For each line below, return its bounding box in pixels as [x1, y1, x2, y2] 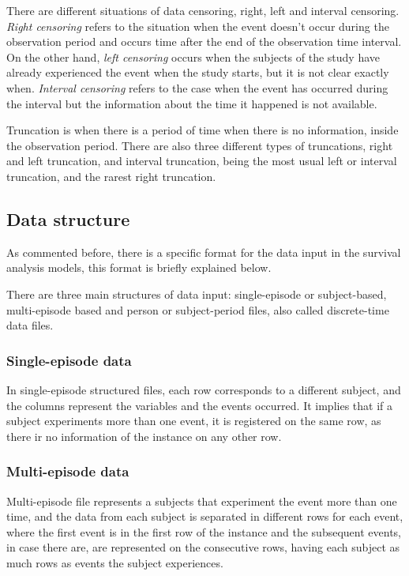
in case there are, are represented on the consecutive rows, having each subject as [6, 539, 400, 555]
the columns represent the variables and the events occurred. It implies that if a [6, 397, 392, 413]
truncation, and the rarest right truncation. [6, 168, 216, 184]
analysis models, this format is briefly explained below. [6, 259, 272, 276]
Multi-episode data [6, 461, 129, 481]
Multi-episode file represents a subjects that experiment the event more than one [6, 492, 397, 509]
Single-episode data [6, 350, 132, 370]
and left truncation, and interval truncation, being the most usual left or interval [6, 152, 397, 169]
